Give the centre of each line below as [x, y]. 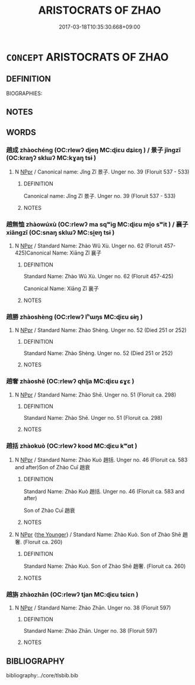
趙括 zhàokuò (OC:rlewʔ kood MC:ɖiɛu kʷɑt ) [72, 445]
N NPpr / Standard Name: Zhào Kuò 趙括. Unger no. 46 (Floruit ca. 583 [101, 460]
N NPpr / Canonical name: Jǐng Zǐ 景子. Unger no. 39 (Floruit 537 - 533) [102, 172]
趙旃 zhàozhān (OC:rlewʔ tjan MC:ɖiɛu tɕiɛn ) [72, 594]
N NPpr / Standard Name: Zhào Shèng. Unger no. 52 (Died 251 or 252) [100, 330]
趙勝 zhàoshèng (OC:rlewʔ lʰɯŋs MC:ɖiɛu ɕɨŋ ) [75, 317]
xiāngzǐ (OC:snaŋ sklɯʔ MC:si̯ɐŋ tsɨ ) [60, 232]
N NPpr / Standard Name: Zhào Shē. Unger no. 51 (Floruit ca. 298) [95, 395]
